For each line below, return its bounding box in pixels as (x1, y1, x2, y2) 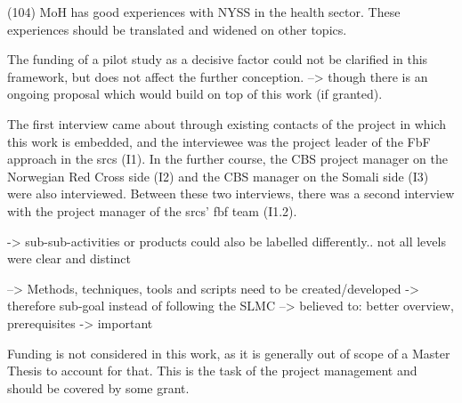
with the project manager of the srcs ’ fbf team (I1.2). (7, 201, 297, 220)
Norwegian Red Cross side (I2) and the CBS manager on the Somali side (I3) (7, 166, 429, 185)
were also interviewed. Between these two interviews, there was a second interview (7, 184, 455, 203)
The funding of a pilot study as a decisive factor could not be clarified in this (7, 50, 428, 69)
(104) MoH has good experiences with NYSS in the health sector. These (7, 3, 401, 20)
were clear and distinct (7, 249, 131, 268)
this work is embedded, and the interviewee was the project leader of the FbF (7, 132, 431, 150)
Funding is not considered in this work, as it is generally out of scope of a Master (7, 343, 450, 362)
